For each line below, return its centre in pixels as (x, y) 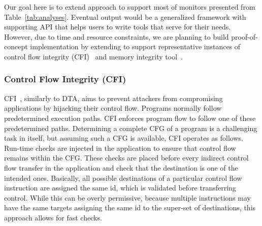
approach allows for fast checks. (53, 217)
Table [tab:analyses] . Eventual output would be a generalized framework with (125, 17)
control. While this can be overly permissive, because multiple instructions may (127, 197)
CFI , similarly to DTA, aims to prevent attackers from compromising (113, 98)
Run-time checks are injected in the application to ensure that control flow (120, 148)
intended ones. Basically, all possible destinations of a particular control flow (123, 177)
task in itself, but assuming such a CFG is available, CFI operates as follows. (124, 138)
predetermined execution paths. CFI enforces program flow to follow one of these (130, 118)
